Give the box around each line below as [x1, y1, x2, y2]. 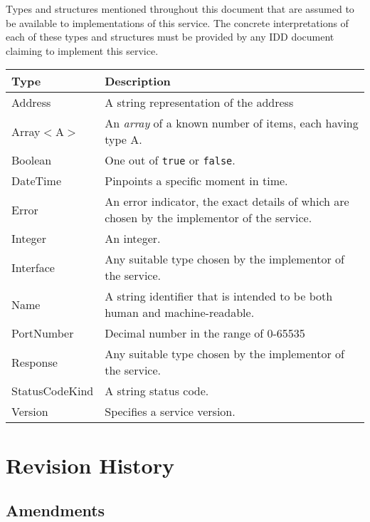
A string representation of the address [105, 94, 294, 111]
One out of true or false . [105, 152, 236, 169]
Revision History [6, 450, 174, 479]
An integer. [105, 230, 161, 247]
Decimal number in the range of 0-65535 [105, 325, 305, 342]
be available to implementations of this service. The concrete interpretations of [6, 15, 349, 30]
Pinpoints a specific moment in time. [105, 172, 288, 189]
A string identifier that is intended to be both [105, 288, 333, 305]
